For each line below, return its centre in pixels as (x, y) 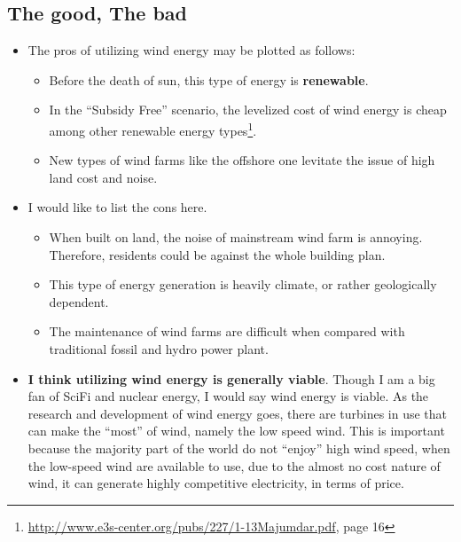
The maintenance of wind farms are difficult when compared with (227, 331)
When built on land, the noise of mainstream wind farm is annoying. (236, 237)
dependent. (79, 301)
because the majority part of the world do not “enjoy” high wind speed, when (239, 448)
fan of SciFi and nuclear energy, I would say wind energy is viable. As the (228, 396)
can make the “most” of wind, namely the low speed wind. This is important (236, 431)
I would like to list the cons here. (117, 207)
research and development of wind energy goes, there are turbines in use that (238, 413)
